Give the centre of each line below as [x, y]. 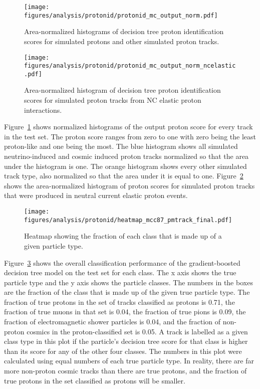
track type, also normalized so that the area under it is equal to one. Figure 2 [124, 176]
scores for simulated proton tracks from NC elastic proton [113, 100]
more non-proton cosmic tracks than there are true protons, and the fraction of [125, 371]
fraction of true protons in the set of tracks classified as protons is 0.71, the [119, 302]
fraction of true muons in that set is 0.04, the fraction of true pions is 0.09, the [125, 312]
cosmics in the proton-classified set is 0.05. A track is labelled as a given [137, 331]
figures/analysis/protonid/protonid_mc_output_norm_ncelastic [130, 66]
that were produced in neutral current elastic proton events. [96, 195]
